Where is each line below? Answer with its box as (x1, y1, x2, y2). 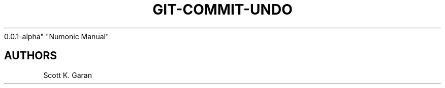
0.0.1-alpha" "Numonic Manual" (4, 32, 109, 41)
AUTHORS (4, 49, 57, 62)
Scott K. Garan (43, 70, 92, 79)
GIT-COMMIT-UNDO (152, 1, 293, 18)
